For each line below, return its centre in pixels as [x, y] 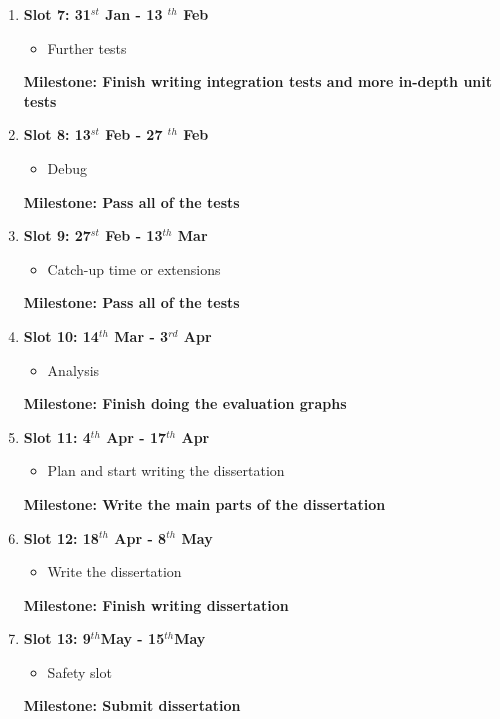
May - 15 [132, 638]
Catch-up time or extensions [134, 268]
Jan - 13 [134, 14]
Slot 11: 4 [57, 436]
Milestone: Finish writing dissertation [156, 604]
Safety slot [79, 671]
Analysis [73, 369]
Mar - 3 [141, 335]
